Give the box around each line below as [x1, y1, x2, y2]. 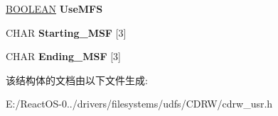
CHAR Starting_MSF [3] [6, 25, 127, 40]
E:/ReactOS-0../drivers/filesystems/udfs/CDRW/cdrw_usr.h [6, 96, 273, 111]
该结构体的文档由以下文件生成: [6, 72, 148, 87]
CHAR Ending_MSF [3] [6, 49, 122, 64]
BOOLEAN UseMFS [6, 1, 103, 16]
